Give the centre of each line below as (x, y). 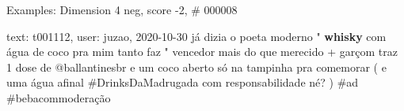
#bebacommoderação (59, 97)
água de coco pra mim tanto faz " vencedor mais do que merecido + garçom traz (202, 52)
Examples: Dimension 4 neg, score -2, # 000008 (122, 9)
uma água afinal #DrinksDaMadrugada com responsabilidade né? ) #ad (183, 82)
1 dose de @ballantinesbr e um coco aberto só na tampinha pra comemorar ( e (196, 67)
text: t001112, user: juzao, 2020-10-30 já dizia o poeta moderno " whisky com (196, 36)
